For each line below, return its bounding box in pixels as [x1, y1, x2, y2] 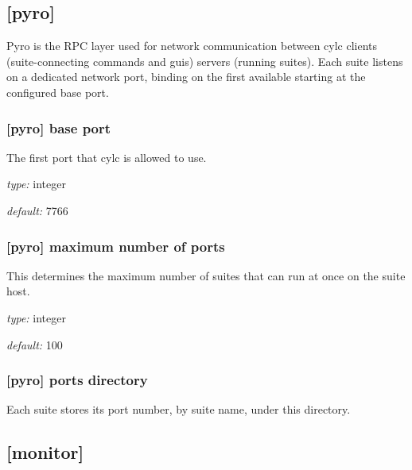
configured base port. [6, 83, 109, 100]
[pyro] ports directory [6, 370, 148, 390]
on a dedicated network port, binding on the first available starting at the [6, 68, 366, 85]
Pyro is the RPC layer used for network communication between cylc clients [6, 37, 378, 54]
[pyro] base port [6, 118, 111, 137]
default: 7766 [6, 202, 68, 218]
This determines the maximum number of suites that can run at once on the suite [6, 267, 406, 283]
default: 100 [6, 336, 63, 352]
